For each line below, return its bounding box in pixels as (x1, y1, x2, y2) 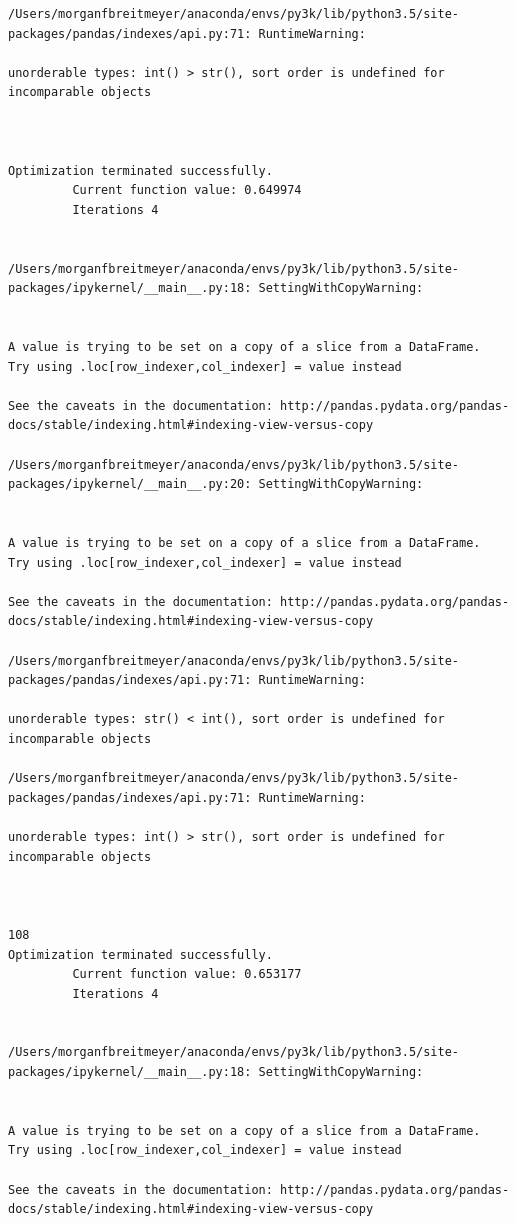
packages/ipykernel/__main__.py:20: (8, 477, 252, 492)
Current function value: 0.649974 (72, 183, 302, 198)
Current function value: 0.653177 (72, 967, 302, 982)
